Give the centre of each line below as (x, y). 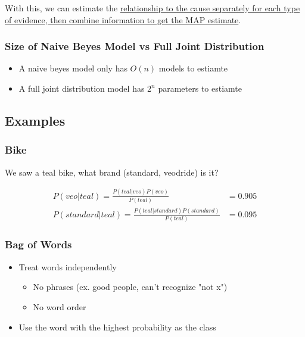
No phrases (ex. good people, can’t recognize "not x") (130, 287)
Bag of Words (38, 244)
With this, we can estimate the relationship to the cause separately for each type (152, 8)
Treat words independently (68, 266)
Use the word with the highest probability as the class (117, 327)
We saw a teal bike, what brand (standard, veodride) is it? (112, 172)
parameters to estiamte (200, 88)
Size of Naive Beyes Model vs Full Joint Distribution (135, 46)
